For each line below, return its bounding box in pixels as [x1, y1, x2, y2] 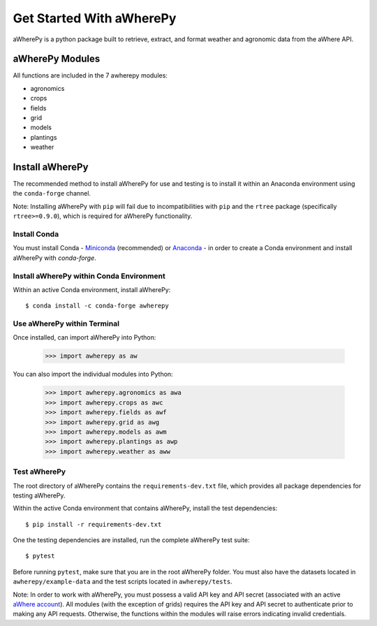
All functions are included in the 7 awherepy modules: [13, 71, 168, 80]
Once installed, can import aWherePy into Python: [13, 333, 156, 342]
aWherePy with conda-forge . [13, 254, 97, 262]
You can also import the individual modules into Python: [13, 370, 174, 379]
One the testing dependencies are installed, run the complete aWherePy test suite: [13, 536, 251, 544]
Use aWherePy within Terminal [13, 319, 120, 328]
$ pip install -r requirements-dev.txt [25, 521, 162, 528]
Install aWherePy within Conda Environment [13, 271, 165, 281]
